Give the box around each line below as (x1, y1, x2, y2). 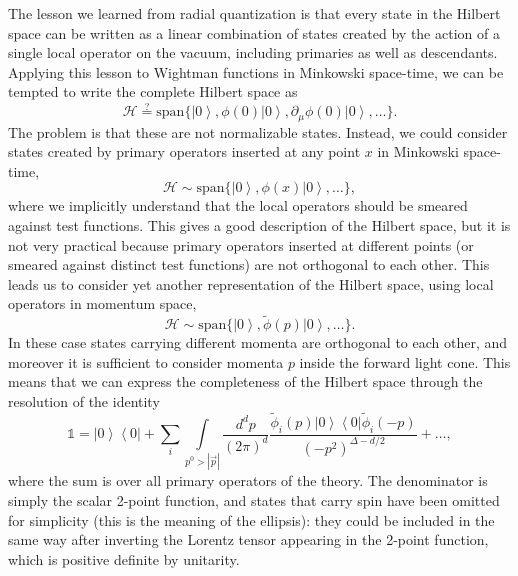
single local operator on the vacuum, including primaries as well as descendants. (8, 42, 498, 63)
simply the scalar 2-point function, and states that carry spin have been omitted (8, 489, 500, 510)
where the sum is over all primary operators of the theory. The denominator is (8, 470, 488, 491)
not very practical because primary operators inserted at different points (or (8, 234, 474, 255)
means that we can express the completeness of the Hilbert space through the (8, 371, 483, 392)
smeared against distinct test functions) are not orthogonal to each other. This (8, 254, 490, 275)
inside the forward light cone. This (299, 351, 511, 372)
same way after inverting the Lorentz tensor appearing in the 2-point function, (8, 529, 489, 550)
